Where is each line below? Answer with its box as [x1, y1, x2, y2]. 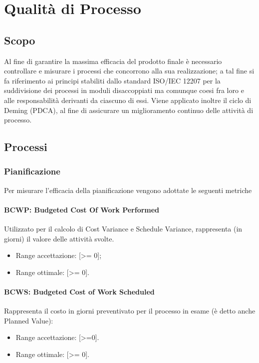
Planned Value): [4, 315, 53, 325]
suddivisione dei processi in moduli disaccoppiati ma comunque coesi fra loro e [4, 85, 244, 95]
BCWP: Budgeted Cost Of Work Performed [4, 204, 160, 214]
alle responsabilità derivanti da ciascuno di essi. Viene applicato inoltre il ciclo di [4, 94, 252, 105]
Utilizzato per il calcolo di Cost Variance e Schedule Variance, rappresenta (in [4, 223, 243, 234]
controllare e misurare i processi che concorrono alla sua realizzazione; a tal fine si [4, 65, 255, 76]
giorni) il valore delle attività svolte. [4, 233, 114, 243]
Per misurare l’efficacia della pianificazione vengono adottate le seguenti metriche [4, 184, 252, 195]
